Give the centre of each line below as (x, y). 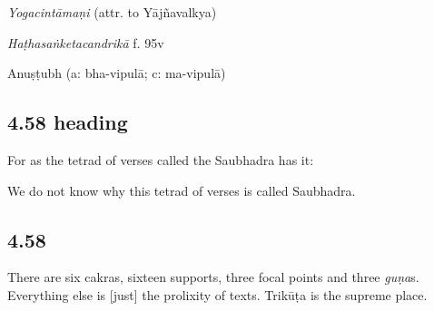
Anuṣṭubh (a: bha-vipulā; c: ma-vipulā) (117, 73)
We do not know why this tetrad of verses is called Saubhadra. (182, 190)
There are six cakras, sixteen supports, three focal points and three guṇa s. (213, 277)
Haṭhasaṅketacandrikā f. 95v (86, 42)
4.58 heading (68, 122)
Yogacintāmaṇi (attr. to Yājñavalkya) (112, 12)
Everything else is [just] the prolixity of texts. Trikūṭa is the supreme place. (217, 294)
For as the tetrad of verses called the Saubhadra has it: (161, 159)
